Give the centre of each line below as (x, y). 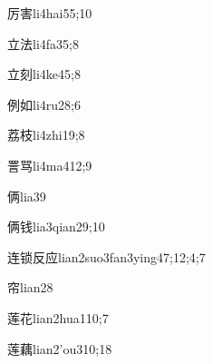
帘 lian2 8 (30, 287)
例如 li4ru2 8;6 (44, 104)
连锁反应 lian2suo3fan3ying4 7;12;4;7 (106, 256)
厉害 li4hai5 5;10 (50, 13)
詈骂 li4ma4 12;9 (50, 165)
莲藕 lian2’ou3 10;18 (60, 348)
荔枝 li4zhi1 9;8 (46, 135)
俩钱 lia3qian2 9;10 (56, 226)
